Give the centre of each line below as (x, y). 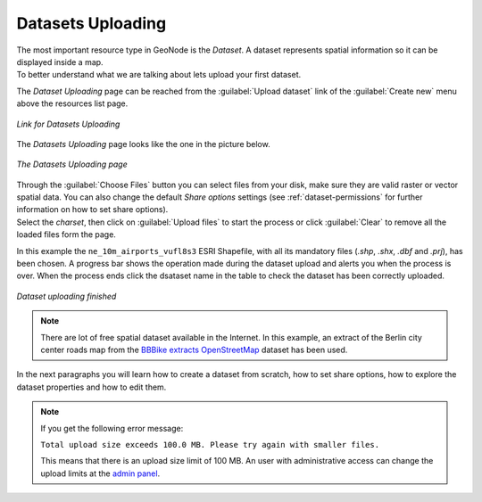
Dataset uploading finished (66, 296)
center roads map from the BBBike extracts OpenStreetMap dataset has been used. (194, 350)
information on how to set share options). (92, 210)
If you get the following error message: (112, 428)
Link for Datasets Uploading (68, 124)
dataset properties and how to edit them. (91, 387)
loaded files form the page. (66, 235)
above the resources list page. (72, 103)
